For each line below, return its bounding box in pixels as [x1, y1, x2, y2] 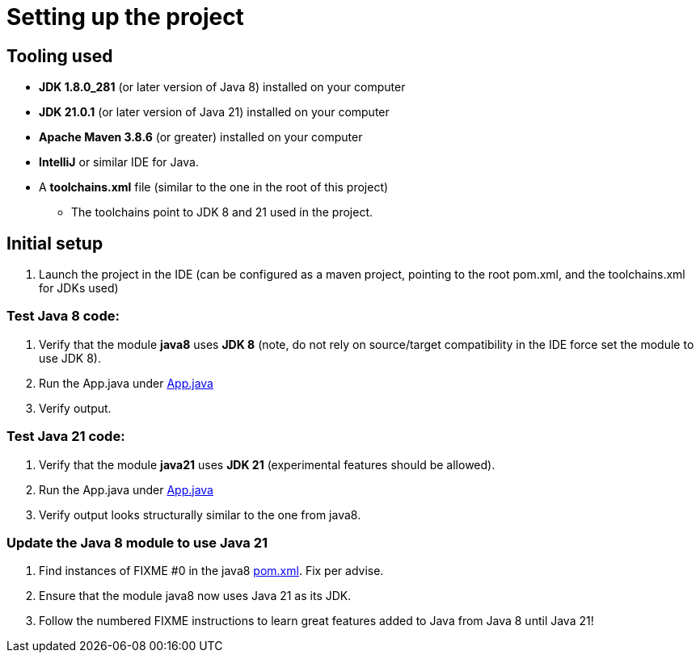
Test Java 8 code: [6, 308, 120, 325]
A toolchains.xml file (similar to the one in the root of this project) [39, 180, 389, 195]
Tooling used [6, 45, 113, 66]
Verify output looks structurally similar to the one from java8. [39, 507, 361, 522]
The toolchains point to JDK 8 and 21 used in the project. [71, 205, 373, 220]
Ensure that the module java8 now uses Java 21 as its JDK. [39, 589, 352, 603]
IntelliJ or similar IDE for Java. [39, 155, 199, 170]
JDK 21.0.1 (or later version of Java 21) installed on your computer [39, 105, 390, 120]
